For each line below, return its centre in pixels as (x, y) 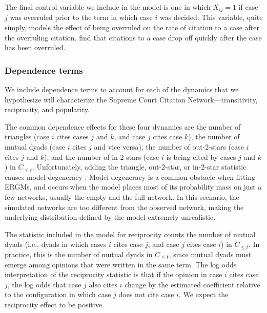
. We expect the (203, 294)
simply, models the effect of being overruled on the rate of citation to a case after (132, 27)
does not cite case (146, 294)
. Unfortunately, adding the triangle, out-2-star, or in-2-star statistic (139, 167)
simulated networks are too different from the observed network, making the (124, 207)
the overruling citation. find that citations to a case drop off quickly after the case (133, 37)
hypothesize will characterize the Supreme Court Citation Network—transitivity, (131, 99)
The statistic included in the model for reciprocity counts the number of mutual (130, 234)
